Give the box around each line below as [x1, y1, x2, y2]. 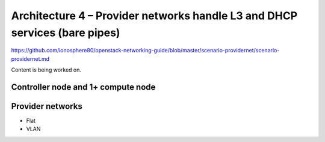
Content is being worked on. [11, 66, 81, 73]
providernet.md [11, 55, 50, 63]
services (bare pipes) [11, 26, 120, 39]
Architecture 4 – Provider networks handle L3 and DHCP [11, 9, 298, 22]
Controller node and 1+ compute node [11, 82, 156, 92]
